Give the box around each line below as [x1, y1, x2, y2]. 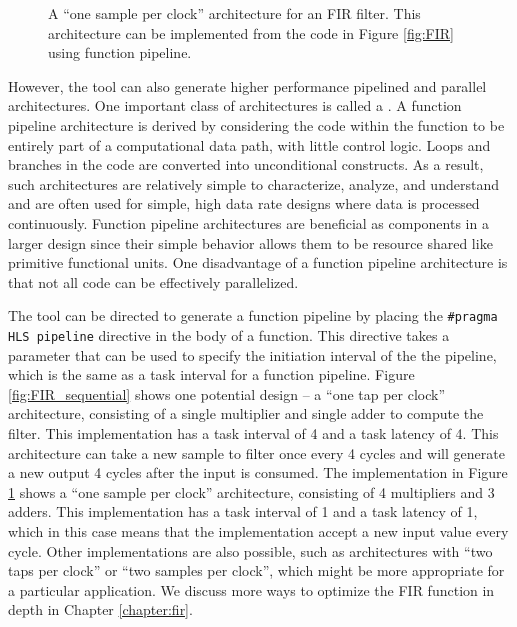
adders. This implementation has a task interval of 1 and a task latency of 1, [8, 501, 478, 522]
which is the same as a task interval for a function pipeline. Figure [8, 364, 415, 385]
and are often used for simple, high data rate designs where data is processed [8, 193, 480, 214]
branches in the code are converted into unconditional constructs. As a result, [8, 154, 484, 175]
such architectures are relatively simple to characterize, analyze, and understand [8, 173, 499, 194]
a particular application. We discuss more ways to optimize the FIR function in [8, 579, 495, 600]
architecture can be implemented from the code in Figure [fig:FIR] [48, 22, 454, 43]
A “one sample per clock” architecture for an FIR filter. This [48, 3, 421, 23]
